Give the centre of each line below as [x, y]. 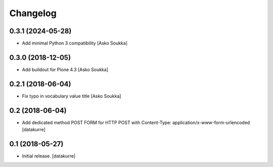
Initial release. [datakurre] [49, 156]
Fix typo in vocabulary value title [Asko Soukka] [72, 96]
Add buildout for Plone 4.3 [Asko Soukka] [65, 69]
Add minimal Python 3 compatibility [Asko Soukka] [75, 43]
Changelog [33, 13]
